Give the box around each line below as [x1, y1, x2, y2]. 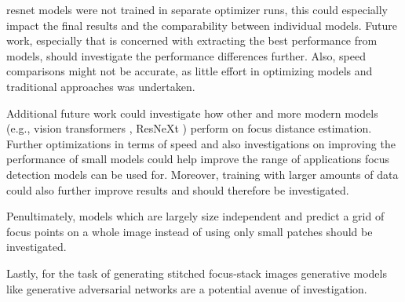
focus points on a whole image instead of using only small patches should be [6, 223, 373, 239]
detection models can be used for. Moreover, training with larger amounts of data [6, 166, 399, 182]
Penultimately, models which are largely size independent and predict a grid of [6, 208, 385, 224]
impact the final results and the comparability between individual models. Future [6, 16, 397, 33]
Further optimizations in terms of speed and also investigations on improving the [6, 135, 396, 151]
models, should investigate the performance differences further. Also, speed [6, 47, 366, 64]
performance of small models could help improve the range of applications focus [6, 151, 390, 167]
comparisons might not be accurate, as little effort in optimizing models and [6, 63, 373, 79]
